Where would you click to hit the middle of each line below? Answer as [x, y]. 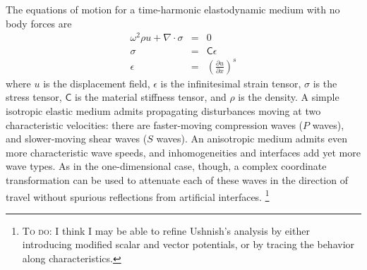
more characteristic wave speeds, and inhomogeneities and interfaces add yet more [183, 152]
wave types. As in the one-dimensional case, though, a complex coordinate [166, 166]
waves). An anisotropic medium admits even [252, 139]
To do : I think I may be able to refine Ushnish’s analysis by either [166, 230]
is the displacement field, [97, 83]
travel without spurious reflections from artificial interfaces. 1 [138, 195]
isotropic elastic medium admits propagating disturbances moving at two [163, 111]
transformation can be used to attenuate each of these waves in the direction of [177, 180]
